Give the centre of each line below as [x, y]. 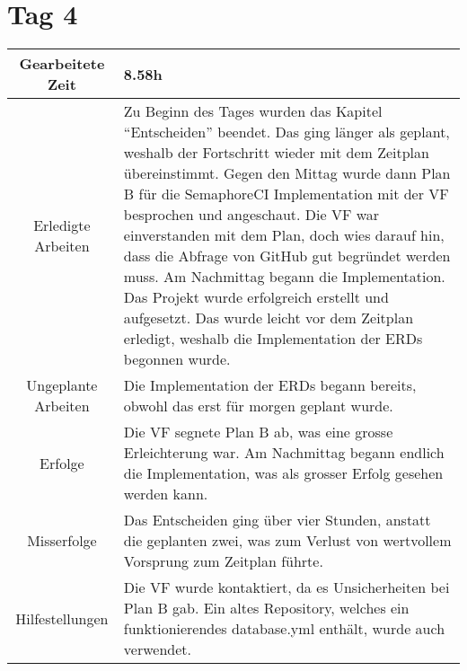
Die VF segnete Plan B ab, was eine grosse [258, 432]
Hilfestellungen [62, 618]
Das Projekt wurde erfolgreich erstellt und [256, 297]
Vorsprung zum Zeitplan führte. [223, 561]
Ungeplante [62, 385]
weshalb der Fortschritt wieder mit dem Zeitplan [276, 153]
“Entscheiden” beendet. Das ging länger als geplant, [286, 132]
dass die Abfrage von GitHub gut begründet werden [287, 256]
